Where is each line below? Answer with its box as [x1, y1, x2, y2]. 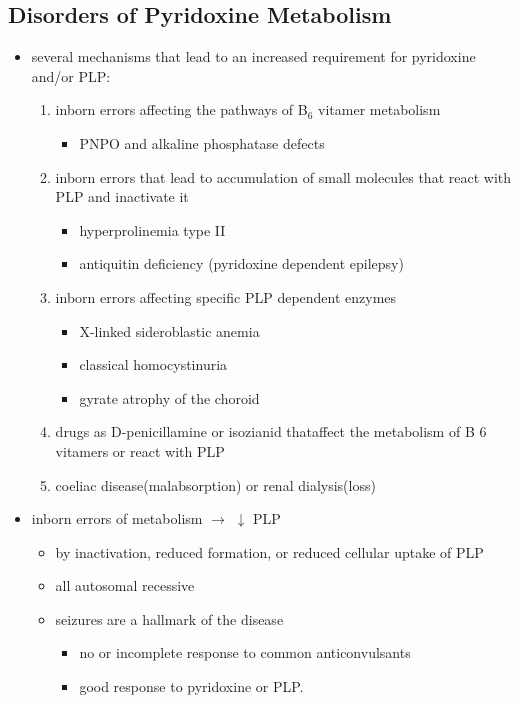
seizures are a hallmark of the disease [55, 608, 284, 629]
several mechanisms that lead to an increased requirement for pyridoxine [31, 46, 476, 67]
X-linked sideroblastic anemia [79, 320, 260, 341]
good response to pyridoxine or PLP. [79, 676, 304, 697]
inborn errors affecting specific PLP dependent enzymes [55, 286, 397, 307]
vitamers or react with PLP [55, 440, 225, 461]
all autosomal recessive [55, 575, 195, 596]
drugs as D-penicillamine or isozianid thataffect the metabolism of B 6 [55, 421, 487, 442]
